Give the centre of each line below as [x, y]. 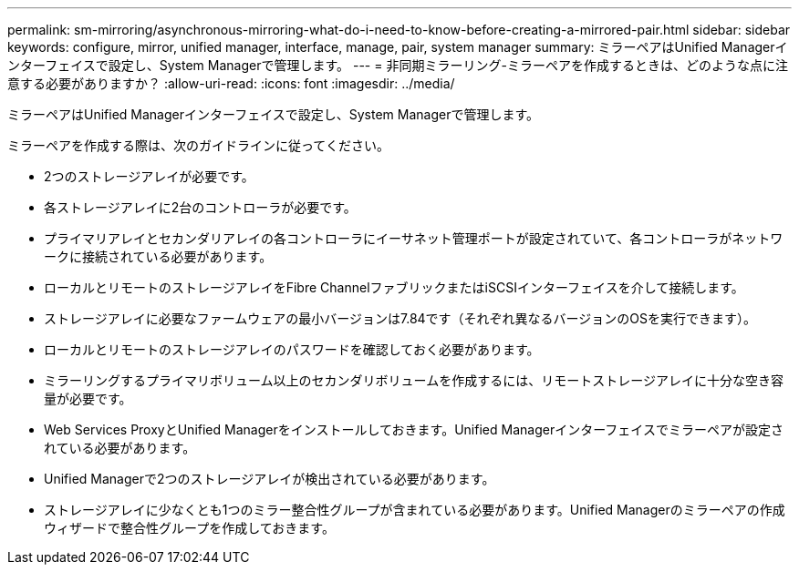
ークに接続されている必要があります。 [158, 256]
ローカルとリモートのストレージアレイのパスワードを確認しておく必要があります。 [292, 349]
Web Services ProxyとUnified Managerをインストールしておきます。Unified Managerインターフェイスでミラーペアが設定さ [414, 429]
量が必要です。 [88, 398]
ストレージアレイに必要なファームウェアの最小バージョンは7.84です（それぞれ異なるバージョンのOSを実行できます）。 [400, 318]
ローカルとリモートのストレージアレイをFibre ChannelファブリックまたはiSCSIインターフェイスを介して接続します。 [394, 287]
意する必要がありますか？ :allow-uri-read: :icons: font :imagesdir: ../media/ [231, 83]
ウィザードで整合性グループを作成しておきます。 [189, 528]
